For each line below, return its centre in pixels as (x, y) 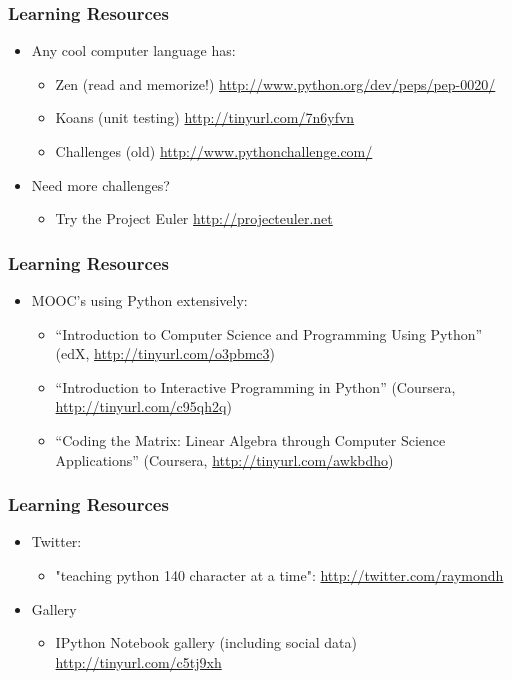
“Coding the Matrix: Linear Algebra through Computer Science (250, 439)
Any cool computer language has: (133, 50)
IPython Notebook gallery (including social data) (206, 642)
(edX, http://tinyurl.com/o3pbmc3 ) (165, 353)
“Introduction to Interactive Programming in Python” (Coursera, (255, 386)
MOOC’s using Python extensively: (139, 300)
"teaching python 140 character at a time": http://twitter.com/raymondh (279, 574)
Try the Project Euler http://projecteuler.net (194, 218)
